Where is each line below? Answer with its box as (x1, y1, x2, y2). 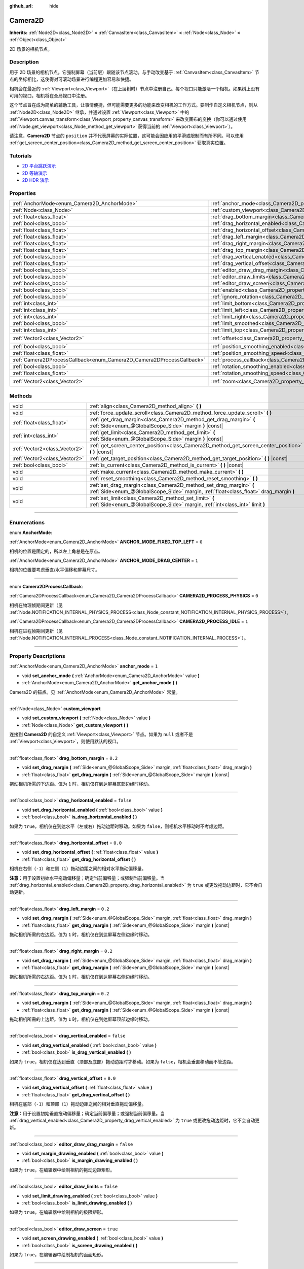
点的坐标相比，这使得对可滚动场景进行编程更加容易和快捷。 (9, 76, 134, 82)
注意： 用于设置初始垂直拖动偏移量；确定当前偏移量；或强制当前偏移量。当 (9, 1110, 165, 1116)
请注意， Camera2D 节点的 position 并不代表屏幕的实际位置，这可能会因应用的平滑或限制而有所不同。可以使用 (9, 132, 244, 139)
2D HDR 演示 (22, 177, 49, 183)
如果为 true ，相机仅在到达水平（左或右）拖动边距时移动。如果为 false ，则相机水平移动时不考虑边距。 (9, 823, 227, 829)
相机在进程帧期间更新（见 (9, 627, 63, 634)
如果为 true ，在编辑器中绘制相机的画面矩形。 (9, 1252, 106, 1257)
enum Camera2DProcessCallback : (9, 583, 83, 589)
